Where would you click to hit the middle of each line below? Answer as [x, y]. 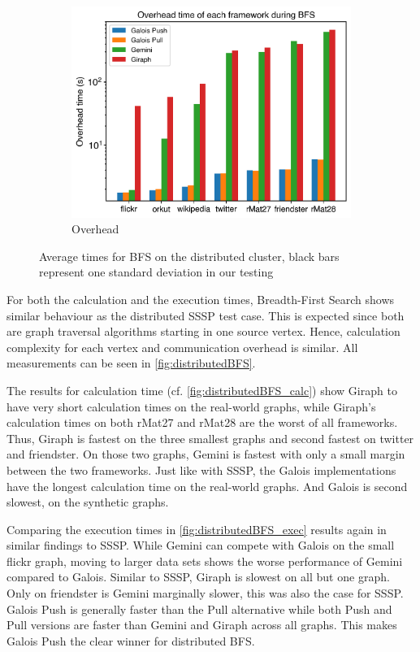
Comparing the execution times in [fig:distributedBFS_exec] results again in [197, 529]
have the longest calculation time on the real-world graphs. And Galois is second [207, 486]
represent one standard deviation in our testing [156, 272]
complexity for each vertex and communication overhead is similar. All [182, 347]
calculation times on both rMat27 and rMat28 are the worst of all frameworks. [202, 422]
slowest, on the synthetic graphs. [88, 502]
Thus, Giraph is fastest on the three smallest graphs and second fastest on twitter [210, 438]
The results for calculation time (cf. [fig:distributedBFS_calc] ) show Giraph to [202, 390]
